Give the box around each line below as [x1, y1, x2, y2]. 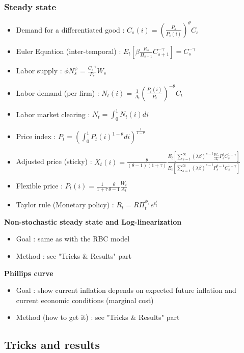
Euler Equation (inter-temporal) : [16, 45, 121, 56]
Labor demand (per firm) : [16, 87, 99, 98]
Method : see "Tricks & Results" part [16, 251, 131, 261]
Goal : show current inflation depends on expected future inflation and [16, 285, 236, 295]
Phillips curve [4, 267, 53, 278]
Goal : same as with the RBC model [16, 233, 130, 244]
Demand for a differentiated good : [16, 24, 125, 35]
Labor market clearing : [16, 108, 90, 119]
